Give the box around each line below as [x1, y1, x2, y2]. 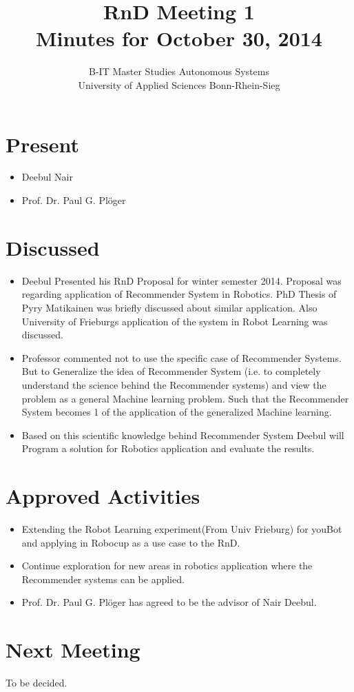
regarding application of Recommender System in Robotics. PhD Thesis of [21, 287, 337, 301]
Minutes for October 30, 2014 [36, 24, 322, 52]
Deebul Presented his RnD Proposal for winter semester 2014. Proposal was [21, 273, 342, 287]
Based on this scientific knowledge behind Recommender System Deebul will [21, 427, 344, 442]
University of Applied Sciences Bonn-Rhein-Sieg [78, 77, 280, 92]
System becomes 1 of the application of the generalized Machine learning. [21, 405, 332, 419]
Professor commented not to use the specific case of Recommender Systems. [21, 350, 342, 365]
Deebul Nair [21, 170, 73, 184]
